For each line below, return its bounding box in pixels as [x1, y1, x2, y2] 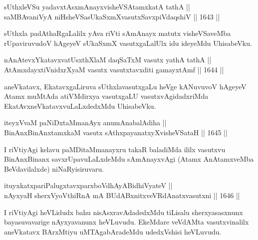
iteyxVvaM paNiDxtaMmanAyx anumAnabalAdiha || [4, 117, 167, 128]
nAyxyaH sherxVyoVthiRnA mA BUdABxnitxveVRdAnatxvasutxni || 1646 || [4, 190, 240, 200]
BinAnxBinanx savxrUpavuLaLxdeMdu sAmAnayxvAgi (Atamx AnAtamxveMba [4, 154, 254, 164]
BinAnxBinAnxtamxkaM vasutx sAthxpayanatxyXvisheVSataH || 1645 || [4, 127, 228, 137]
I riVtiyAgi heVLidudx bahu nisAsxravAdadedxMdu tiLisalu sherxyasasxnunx [4, 207, 243, 217]
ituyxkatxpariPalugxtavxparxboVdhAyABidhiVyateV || [4, 180, 173, 191]
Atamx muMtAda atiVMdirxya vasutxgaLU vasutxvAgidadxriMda [4, 91, 209, 101]
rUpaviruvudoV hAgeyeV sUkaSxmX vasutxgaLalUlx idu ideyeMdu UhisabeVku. [4, 37, 252, 48]
